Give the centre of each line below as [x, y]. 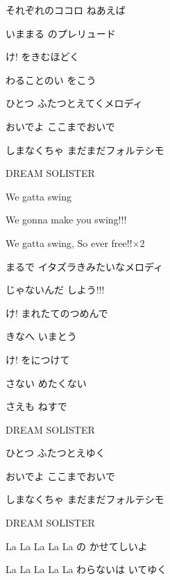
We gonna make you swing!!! [66, 220]
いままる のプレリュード [61, 33]
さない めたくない [46, 383]
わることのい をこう [51, 79]
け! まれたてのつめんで [57, 313]
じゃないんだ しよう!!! [55, 290]
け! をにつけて [38, 359]
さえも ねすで [36, 406]
